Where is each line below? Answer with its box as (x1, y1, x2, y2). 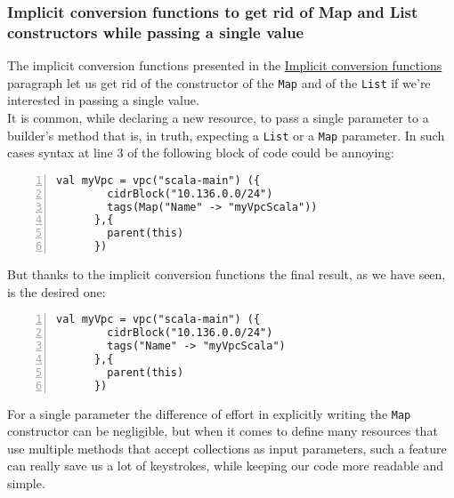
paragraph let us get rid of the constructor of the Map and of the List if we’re (7, 73, 431, 92)
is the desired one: (7, 282, 106, 301)
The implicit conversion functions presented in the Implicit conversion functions (7, 56, 442, 75)
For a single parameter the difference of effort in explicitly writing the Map (7, 404, 411, 422)
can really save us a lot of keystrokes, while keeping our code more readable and (7, 456, 444, 475)
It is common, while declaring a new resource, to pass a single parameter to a (7, 108, 429, 126)
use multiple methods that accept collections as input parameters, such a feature (7, 438, 447, 457)
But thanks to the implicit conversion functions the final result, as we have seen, (7, 265, 446, 284)
